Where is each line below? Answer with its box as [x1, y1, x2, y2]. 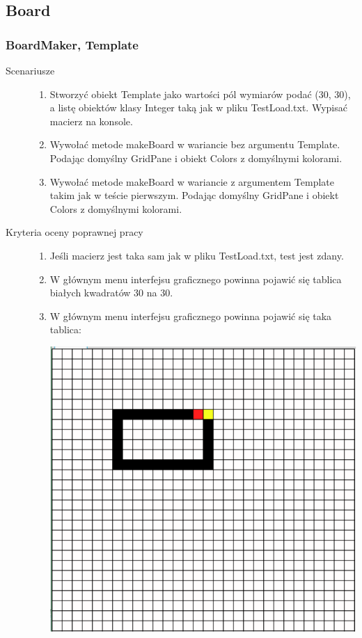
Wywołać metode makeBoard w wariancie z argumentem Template [49, 174, 335, 189]
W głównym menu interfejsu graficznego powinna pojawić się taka [49, 308, 332, 323]
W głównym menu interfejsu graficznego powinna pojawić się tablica [49, 271, 342, 286]
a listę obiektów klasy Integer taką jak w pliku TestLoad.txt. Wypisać [49, 100, 347, 115]
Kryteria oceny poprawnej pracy [6, 225, 143, 239]
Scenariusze [6, 63, 55, 77]
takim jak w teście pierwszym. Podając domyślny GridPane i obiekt [49, 188, 339, 202]
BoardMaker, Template [6, 35, 139, 53]
